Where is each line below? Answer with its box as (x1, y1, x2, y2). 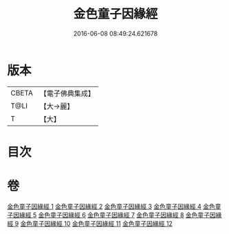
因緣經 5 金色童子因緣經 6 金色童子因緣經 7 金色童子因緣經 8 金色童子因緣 (12, 211, 222, 219)
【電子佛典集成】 (39, 89, 95, 98)
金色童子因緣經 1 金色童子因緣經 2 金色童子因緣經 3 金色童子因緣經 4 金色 (7, 202, 215, 210)
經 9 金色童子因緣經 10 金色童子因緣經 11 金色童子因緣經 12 (7, 219, 173, 227)
